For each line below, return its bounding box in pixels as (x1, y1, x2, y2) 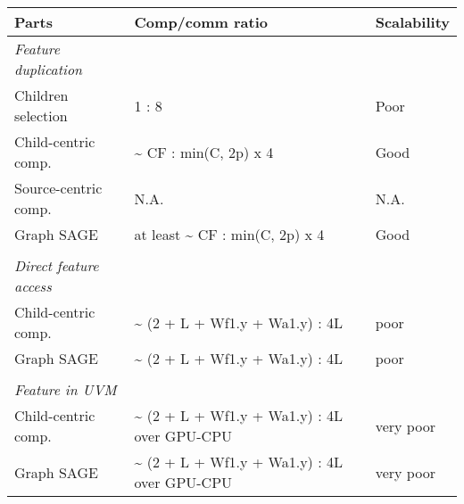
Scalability (375, 12, 450, 32)
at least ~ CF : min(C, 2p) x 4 (134, 224, 325, 244)
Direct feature (14, 255, 99, 276)
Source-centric (14, 178, 103, 198)
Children (14, 85, 69, 105)
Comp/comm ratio (134, 12, 268, 32)
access (14, 276, 52, 296)
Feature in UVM (14, 379, 117, 400)
